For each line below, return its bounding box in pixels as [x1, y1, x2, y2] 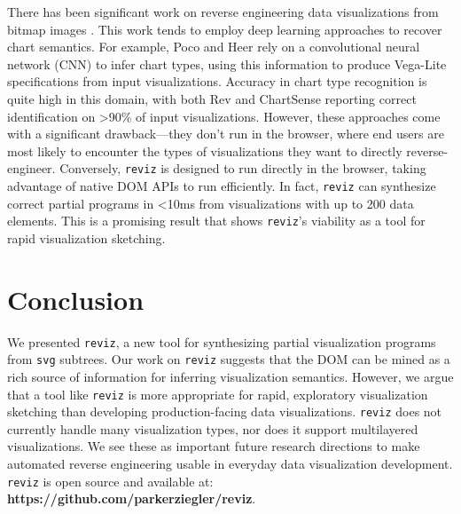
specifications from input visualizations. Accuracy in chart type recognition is [7, 72, 427, 91]
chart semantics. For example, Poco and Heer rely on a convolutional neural [7, 37, 420, 56]
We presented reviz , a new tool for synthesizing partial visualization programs [7, 332, 436, 351]
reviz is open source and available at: [7, 471, 214, 490]
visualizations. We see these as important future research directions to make [7, 437, 420, 455]
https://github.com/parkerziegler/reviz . [7, 489, 256, 508]
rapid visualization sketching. [7, 228, 166, 247]
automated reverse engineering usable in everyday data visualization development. [7, 455, 453, 473]
